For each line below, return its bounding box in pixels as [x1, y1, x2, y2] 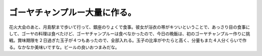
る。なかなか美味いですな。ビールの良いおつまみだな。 [9, 44, 120, 50]
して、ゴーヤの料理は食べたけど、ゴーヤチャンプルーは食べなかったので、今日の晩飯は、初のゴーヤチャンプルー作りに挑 [9, 30, 250, 36]
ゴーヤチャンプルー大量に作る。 [9, 7, 136, 18]
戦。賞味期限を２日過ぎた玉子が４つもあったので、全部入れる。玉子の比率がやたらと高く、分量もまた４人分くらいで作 [9, 38, 247, 43]
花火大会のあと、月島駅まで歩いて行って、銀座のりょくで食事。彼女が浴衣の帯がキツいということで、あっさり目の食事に [9, 24, 250, 30]
